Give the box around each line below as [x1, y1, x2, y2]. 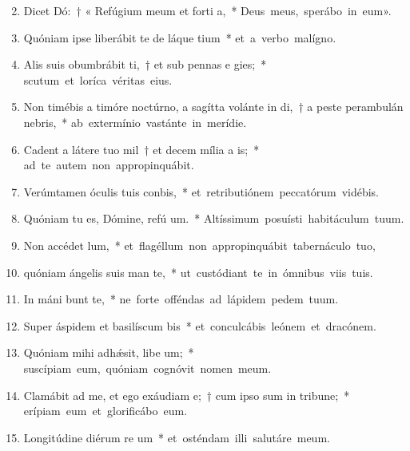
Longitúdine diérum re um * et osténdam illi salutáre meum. [23, 429, 330, 445]
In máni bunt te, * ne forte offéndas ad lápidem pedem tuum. [23, 291, 339, 307]
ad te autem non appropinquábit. [23, 156, 194, 173]
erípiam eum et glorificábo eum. [23, 402, 188, 419]
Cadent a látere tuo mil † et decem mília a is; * [23, 140, 260, 157]
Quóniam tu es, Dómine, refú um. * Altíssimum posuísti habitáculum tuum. [23, 210, 404, 227]
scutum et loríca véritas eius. [23, 71, 173, 88]
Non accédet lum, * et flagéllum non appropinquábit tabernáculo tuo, [23, 236, 376, 253]
